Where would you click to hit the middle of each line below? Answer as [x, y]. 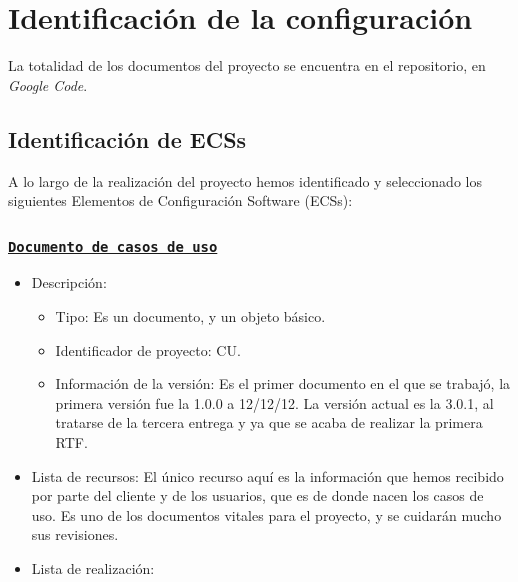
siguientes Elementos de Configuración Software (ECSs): [180, 200]
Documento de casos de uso [113, 246]
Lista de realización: [93, 568]
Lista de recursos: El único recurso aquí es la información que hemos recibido [267, 475]
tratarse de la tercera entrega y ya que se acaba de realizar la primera [269, 422]
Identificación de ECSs [127, 138]
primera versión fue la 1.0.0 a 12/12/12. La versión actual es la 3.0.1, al [274, 402]
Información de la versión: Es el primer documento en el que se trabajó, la [283, 383]
